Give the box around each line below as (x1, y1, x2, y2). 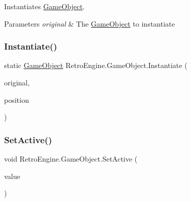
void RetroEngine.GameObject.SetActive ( (4, 153, 138, 164)
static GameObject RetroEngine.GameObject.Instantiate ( (4, 60, 187, 71)
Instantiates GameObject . (4, 1, 85, 11)
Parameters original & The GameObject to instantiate (4, 18, 175, 29)
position (4, 94, 29, 105)
